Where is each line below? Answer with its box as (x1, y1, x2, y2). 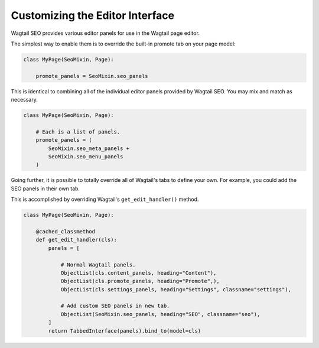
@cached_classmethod (35, 228, 96, 235)
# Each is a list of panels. (35, 128, 121, 135)
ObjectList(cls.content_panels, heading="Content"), (60, 269, 217, 276)
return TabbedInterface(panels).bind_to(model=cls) (48, 327, 201, 334)
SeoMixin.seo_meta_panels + (48, 145, 130, 152)
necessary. (11, 96, 38, 103)
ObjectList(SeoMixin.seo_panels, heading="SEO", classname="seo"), (60, 311, 261, 317)
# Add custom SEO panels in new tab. (60, 303, 170, 310)
